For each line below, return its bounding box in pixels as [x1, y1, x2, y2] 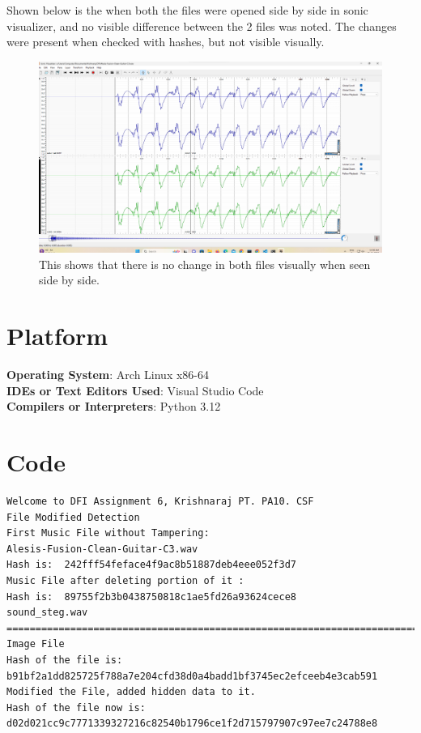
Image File [6, 638, 65, 650]
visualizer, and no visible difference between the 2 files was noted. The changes [6, 17, 397, 34]
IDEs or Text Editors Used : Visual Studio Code [6, 381, 264, 398]
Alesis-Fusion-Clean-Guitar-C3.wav [6, 543, 198, 555]
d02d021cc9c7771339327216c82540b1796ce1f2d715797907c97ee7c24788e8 [6, 718, 378, 730]
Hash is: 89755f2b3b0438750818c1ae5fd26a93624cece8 [6, 590, 296, 603]
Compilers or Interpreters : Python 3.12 [6, 398, 221, 415]
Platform [6, 319, 108, 352]
